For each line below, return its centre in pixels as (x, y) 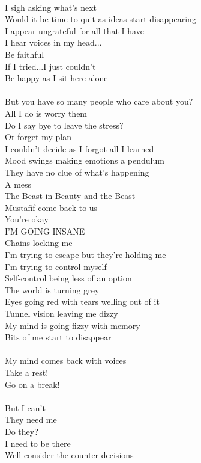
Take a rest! (27, 372)
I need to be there (38, 443)
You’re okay (27, 219)
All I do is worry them (46, 113)
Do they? (22, 431)
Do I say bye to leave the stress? (64, 125)
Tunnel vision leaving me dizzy (61, 314)
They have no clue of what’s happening (77, 172)
